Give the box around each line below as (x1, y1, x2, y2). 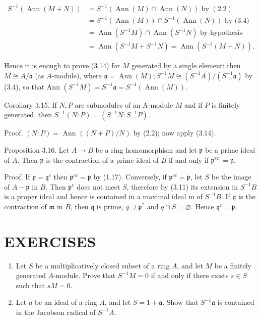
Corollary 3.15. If (4, 99, 57, 110)
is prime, (96, 201, 123, 211)
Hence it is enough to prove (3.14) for (4, 60, 120, 71)
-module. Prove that (53, 270, 116, 281)
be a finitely (214, 260, 251, 270)
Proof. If (4, 171, 30, 182)
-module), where (51, 70, 102, 80)
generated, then (4, 109, 52, 120)
